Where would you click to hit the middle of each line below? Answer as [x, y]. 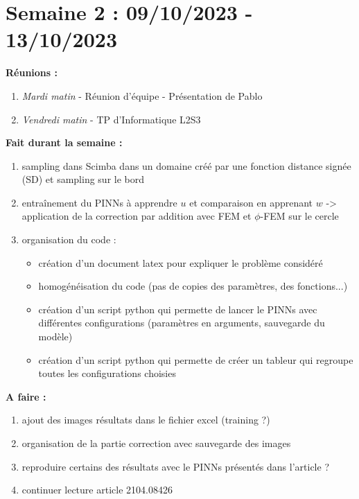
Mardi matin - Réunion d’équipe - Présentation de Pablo [142, 95]
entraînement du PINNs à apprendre [99, 202]
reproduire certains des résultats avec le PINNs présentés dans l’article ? [175, 466]
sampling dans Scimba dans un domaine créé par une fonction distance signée [186, 165]
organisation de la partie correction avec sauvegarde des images [156, 443]
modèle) [55, 336]
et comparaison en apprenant [251, 202]
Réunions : [32, 72]
